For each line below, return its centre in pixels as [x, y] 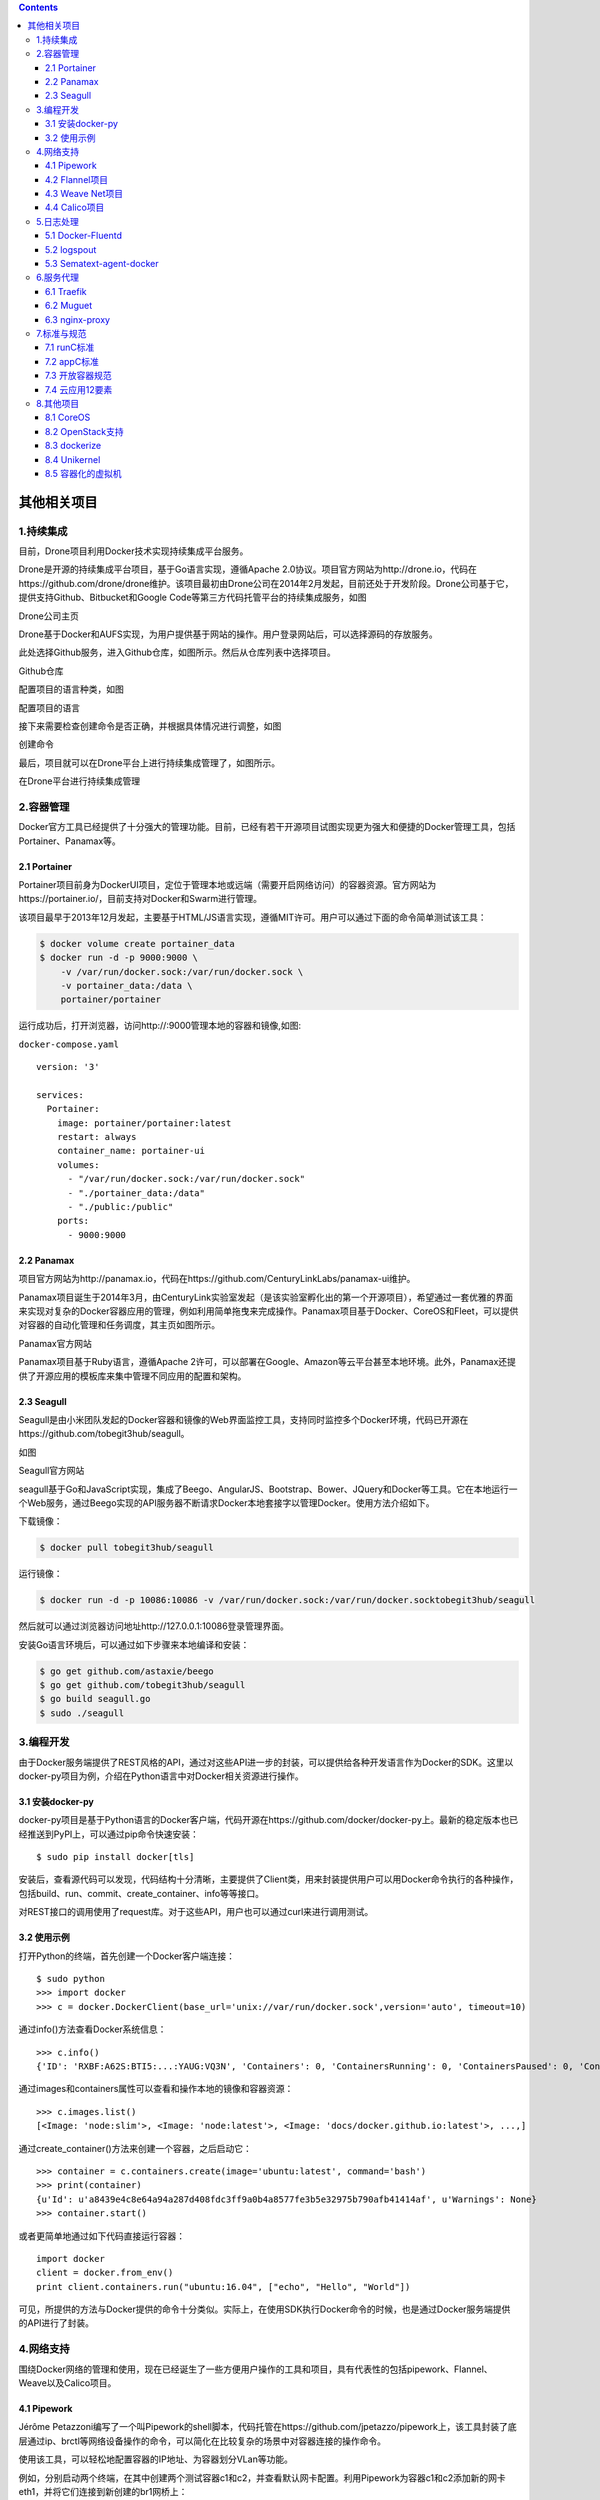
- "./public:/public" [120, 1207]
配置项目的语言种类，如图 [71, 689]
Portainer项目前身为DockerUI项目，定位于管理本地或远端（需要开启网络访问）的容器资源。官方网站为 [227, 885]
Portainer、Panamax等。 [70, 841]
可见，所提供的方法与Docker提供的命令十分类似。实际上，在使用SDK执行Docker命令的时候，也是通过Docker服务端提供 [264, 2309]
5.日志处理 [57, 221]
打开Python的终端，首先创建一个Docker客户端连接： [126, 1956]
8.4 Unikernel [73, 459]
